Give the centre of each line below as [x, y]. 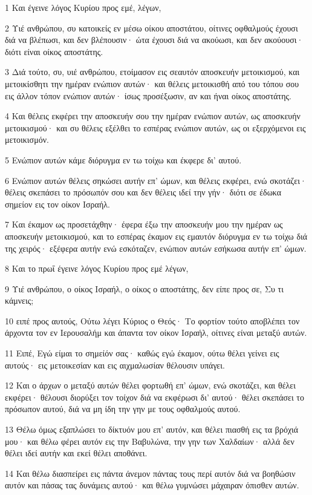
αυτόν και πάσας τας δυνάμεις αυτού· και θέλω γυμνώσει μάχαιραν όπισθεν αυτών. [152, 485]
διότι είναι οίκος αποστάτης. [54, 51]
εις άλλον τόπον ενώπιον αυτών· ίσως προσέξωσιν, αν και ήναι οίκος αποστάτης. [148, 95]
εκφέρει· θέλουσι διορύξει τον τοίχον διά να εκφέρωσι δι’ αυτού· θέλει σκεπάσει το [154, 397]
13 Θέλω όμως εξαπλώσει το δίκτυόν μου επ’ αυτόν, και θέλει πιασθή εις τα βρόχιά [152, 429]
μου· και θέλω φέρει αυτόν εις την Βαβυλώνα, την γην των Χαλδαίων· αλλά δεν [150, 441]
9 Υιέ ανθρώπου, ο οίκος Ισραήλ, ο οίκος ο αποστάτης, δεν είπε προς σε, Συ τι [145, 288]
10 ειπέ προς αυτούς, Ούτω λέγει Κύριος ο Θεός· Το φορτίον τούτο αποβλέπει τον [152, 320]
